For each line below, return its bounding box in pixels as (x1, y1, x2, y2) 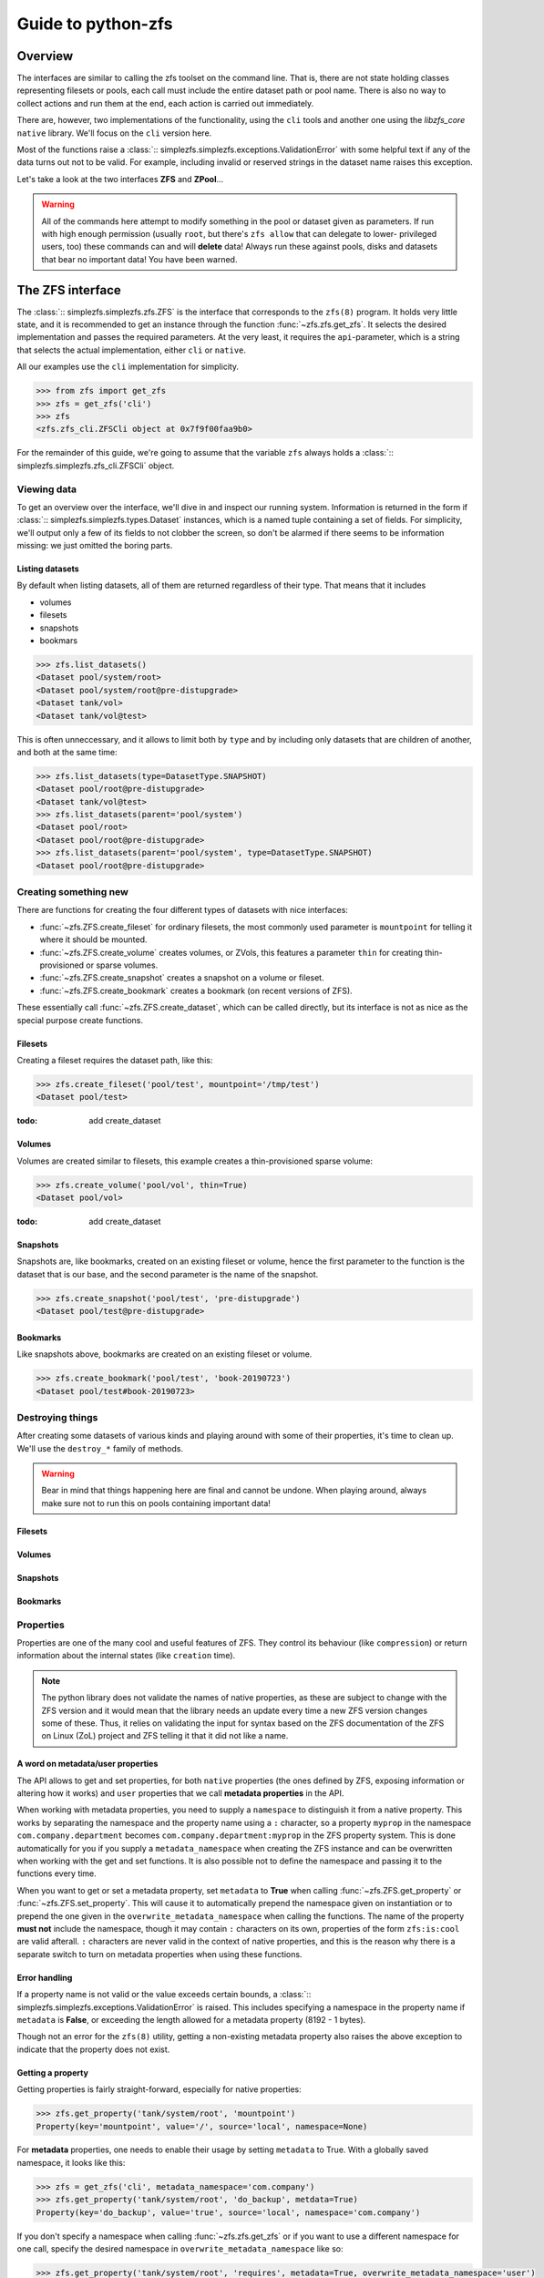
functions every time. (16, 1868, 98, 1879)
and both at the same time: (16, 746, 118, 757)
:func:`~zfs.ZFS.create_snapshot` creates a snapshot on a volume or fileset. (39, 972, 324, 983)
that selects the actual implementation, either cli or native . (16, 344, 246, 355)
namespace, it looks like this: (16, 2157, 126, 2168)
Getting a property (16, 2067, 88, 2078)
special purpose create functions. (16, 1014, 144, 1025)
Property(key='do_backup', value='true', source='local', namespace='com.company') (36, 2207, 421, 2218)
